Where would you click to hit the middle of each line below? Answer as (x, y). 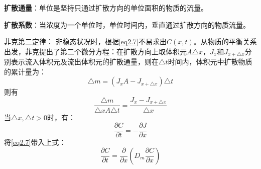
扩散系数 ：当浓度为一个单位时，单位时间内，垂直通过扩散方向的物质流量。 (127, 24)
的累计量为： (25, 71)
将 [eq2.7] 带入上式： (35, 142)
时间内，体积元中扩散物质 (210, 62)
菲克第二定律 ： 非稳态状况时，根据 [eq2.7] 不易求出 (85, 41)
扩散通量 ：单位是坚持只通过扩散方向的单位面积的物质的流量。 (106, 8)
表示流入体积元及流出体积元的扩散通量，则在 (85, 62)
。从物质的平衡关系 (225, 41)
